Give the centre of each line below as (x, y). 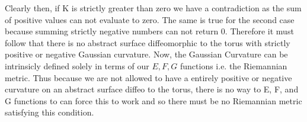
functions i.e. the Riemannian (234, 65)
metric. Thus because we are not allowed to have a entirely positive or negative (148, 77)
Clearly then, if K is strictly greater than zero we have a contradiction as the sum (153, 8)
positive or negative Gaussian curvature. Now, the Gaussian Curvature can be (146, 54)
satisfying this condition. (49, 112)
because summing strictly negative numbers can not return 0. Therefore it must (149, 31)
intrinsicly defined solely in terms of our (77, 65)
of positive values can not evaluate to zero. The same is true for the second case (150, 19)
